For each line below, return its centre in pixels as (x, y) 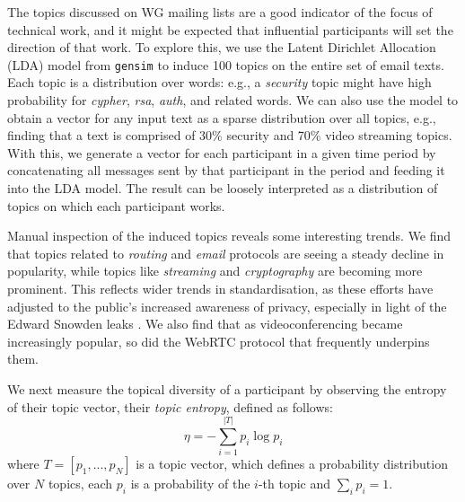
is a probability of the (190, 484)
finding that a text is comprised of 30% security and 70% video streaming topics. (230, 135)
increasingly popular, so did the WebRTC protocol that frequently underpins (219, 341)
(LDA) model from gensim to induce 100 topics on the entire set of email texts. (226, 64)
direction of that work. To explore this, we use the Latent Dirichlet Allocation (222, 47)
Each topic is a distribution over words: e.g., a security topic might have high (219, 82)
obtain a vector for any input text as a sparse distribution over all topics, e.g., (222, 117)
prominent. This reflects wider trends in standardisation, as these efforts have (220, 288)
